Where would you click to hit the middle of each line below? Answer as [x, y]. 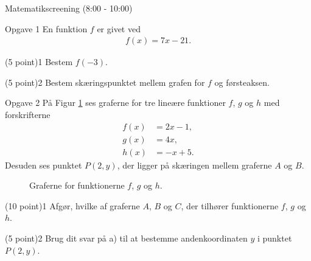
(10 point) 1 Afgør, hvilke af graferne [72, 205]
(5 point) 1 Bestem [39, 62]
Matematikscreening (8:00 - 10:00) [69, 8]
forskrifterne [28, 114]
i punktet [274, 238]
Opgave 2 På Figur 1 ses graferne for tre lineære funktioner [115, 103]
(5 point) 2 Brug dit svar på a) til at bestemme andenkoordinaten [126, 238]
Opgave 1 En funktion [46, 28]
